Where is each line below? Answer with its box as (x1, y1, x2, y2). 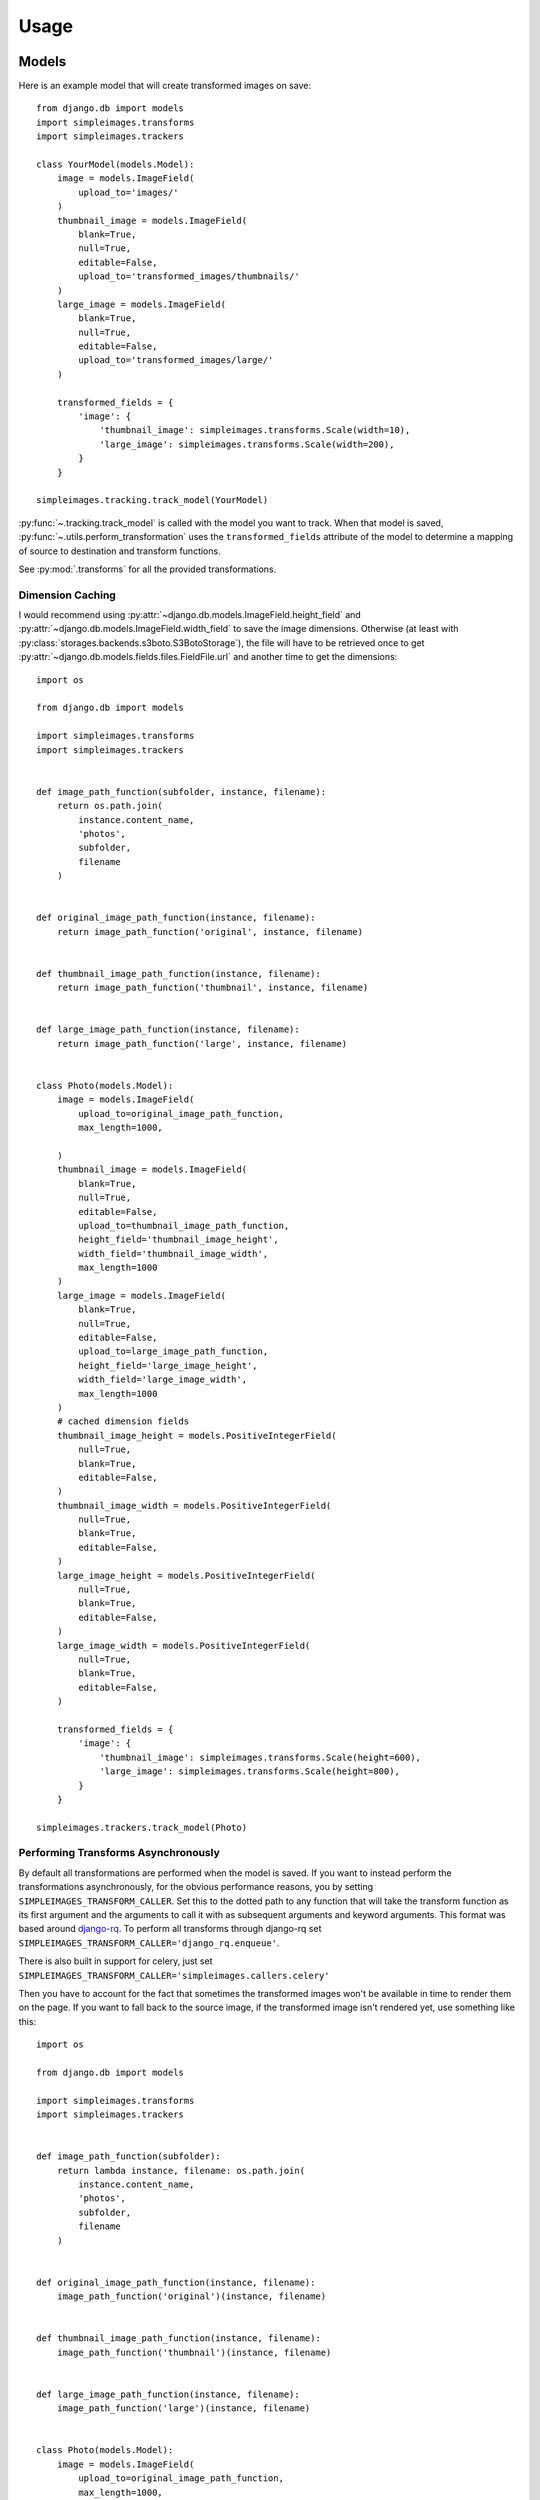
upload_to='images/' (78, 186, 179, 198)
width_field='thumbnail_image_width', (78, 1248, 269, 1259)
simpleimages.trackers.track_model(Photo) (36, 1821, 248, 1833)
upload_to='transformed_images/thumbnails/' (78, 271, 300, 282)
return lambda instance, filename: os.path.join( (56, 2165, 305, 2176)
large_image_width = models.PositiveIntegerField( (56, 1640, 311, 1651)
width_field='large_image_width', (78, 1374, 248, 1385)
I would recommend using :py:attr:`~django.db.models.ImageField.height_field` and (18, 609, 362, 621)
